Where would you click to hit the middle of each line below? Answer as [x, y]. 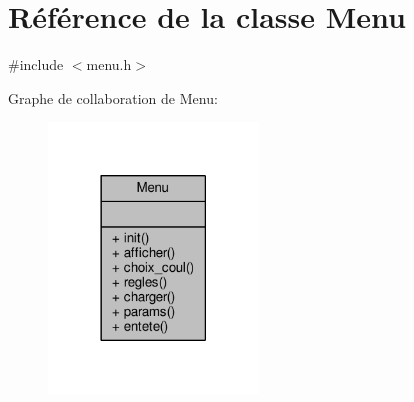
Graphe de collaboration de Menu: [113, 97]
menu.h [109, 64]
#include [36, 64]
